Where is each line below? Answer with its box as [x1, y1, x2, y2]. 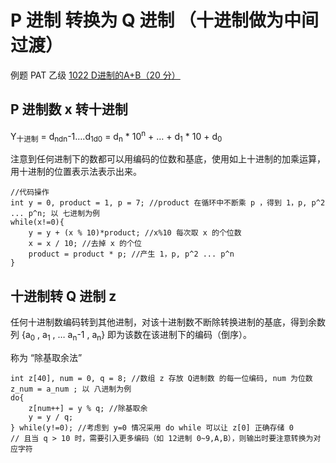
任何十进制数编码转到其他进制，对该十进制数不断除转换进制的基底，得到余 [10, 316, 317, 328]
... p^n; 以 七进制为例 [10, 209, 100, 219]
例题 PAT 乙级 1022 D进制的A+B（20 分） [10, 69, 181, 81]
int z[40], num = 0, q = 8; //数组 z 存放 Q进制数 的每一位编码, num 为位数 [10, 373, 313, 383]
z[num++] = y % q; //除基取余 [28, 403, 148, 413]
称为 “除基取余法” [10, 351, 83, 363]
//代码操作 [10, 187, 50, 198]
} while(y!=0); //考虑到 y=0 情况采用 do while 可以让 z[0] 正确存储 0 [10, 422, 294, 433]
